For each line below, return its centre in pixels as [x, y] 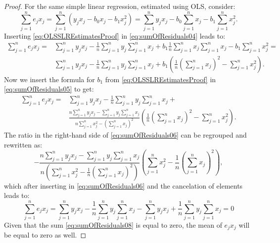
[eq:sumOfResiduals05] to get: [49, 89]
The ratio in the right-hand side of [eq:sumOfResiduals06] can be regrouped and [125, 135]
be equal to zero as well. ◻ [45, 235]
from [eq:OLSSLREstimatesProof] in [161, 79]
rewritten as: [23, 144]
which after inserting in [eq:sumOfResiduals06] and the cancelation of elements [123, 185]
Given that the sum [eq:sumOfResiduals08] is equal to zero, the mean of [113, 224]
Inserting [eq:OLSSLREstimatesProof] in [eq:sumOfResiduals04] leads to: [115, 35]
